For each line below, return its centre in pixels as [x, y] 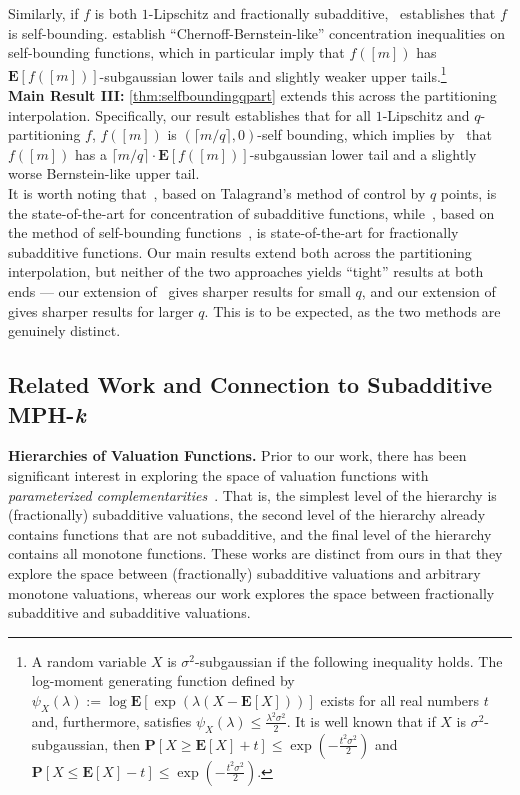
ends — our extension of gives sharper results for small [179, 290]
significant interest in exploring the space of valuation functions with [218, 474]
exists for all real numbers [400, 699]
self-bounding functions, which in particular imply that [176, 52]
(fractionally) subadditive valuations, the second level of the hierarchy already [247, 514]
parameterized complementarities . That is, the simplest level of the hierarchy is [252, 494]
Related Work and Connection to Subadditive [250, 384]
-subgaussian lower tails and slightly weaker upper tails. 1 [273, 74]
